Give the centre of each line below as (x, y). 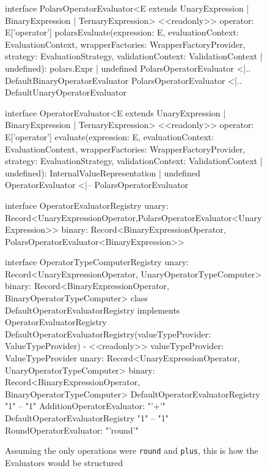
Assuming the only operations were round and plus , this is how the (132, 450)
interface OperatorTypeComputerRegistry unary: (97, 262)
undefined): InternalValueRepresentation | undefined (103, 172)
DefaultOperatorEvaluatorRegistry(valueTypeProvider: (108, 333)
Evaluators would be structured (64, 462)
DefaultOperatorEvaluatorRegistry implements (93, 310)
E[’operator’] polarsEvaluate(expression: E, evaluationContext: (122, 32)
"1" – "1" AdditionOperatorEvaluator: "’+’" (85, 406)
